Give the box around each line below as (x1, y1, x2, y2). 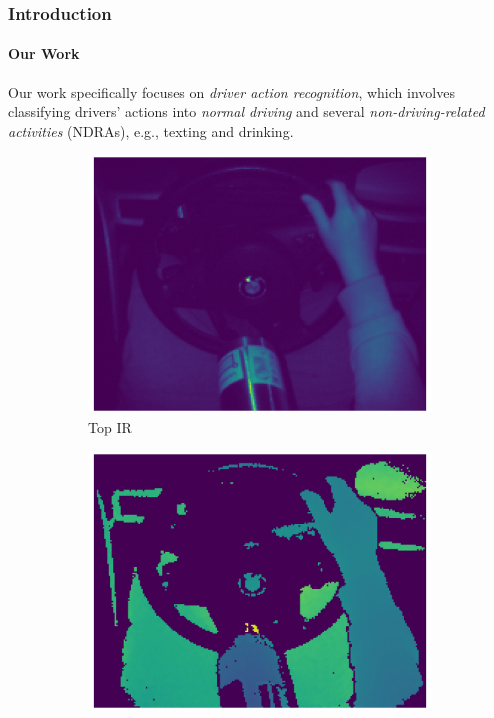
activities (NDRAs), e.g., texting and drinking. (8, 120, 294, 141)
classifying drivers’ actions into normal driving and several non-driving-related (8, 101, 485, 122)
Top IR (88, 417, 132, 438)
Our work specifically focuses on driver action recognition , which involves (8, 81, 455, 102)
